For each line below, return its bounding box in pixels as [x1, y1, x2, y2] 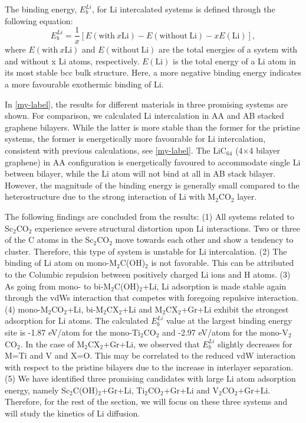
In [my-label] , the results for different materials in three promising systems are [5, 97, 288, 110]
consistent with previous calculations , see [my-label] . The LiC [5, 144, 226, 156]
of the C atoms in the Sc [5, 233, 94, 246]
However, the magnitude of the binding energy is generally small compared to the [5, 178, 300, 191]
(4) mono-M [5, 302, 48, 315]
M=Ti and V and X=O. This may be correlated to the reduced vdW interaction [5, 349, 295, 362]
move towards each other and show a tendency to [115, 233, 294, 246]
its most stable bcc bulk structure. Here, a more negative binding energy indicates [5, 66, 302, 79]
